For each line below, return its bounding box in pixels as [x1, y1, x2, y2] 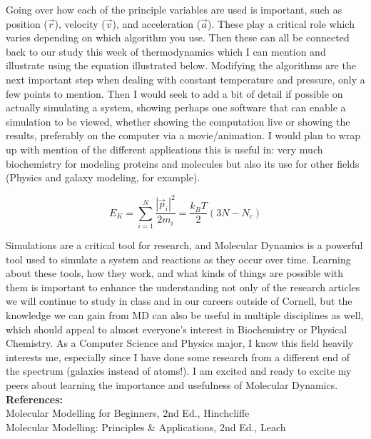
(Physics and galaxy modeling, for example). [6, 170, 200, 185]
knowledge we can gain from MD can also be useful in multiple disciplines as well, [6, 307, 364, 322]
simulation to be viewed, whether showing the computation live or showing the [6, 113, 350, 128]
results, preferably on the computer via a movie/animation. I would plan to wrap [6, 128, 360, 143]
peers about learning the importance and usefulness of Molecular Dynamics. [6, 377, 338, 392]
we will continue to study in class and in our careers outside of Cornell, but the [6, 293, 352, 308]
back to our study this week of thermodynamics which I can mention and [6, 44, 326, 59]
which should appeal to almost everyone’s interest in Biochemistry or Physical [6, 321, 347, 336]
